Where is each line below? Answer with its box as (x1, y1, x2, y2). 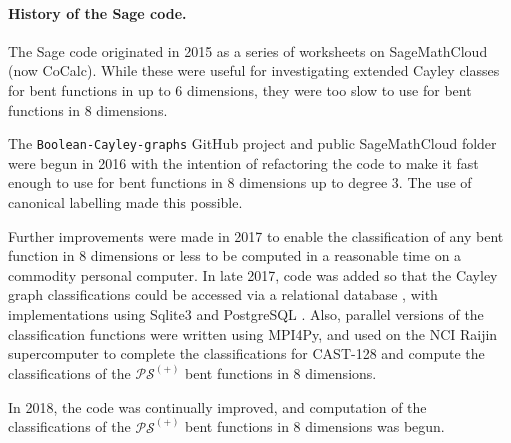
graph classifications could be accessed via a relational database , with (8, 284, 438, 305)
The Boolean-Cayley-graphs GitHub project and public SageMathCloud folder (8, 133, 497, 154)
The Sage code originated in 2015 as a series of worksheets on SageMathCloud (8, 40, 488, 61)
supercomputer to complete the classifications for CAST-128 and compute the (8, 343, 485, 364)
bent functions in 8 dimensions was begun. (185, 416, 445, 437)
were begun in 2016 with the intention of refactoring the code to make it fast (8, 152, 479, 173)
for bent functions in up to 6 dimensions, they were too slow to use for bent (8, 79, 472, 100)
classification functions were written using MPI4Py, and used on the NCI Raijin (8, 323, 498, 344)
